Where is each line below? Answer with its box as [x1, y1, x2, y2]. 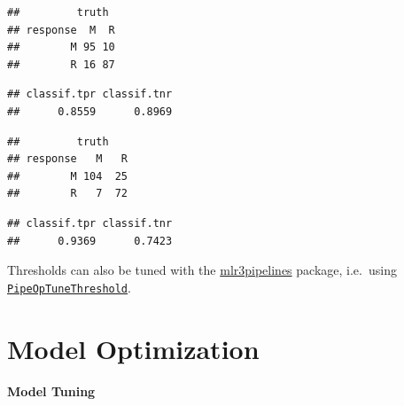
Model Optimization [7, 330, 260, 366]
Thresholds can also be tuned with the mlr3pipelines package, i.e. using [7, 261, 397, 279]
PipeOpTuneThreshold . [7, 277, 131, 296]
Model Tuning [7, 381, 96, 400]
